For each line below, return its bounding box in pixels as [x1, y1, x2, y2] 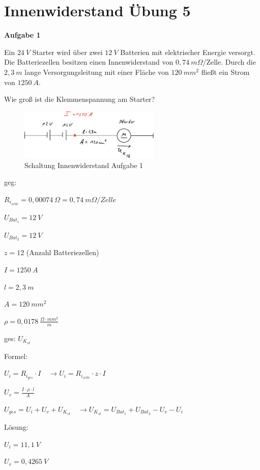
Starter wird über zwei [32, 46, 103, 57]
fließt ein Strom [201, 66, 250, 77]
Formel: [4, 350, 28, 361]
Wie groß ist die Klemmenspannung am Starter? [4, 94, 155, 104]
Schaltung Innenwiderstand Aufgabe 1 [24, 159, 143, 170]
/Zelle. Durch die [203, 57, 256, 67]
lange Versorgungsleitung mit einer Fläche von [24, 66, 169, 77]
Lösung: [4, 422, 28, 432]
